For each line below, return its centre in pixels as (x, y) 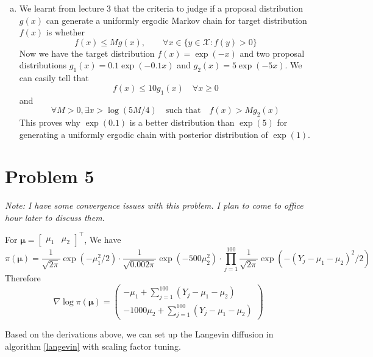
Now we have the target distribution (87, 53)
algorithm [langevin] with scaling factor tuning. (93, 346)
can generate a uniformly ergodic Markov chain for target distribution (176, 20)
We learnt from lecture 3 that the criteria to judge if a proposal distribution (161, 8)
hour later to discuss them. (55, 217)
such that (183, 111)
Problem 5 (50, 176)
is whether (65, 32)
